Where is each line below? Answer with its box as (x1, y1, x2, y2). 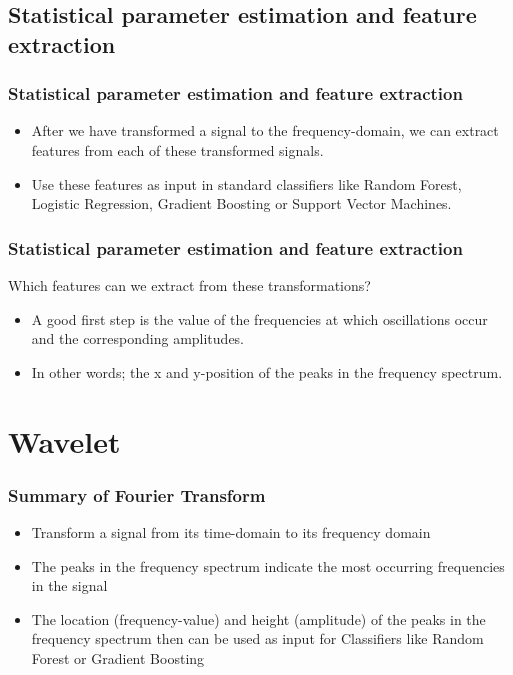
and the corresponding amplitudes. (31, 328, 245, 349)
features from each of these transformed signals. (31, 139, 324, 160)
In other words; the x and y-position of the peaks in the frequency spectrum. (31, 361, 503, 382)
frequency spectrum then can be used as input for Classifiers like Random (31, 628, 484, 649)
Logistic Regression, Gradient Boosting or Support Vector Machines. (31, 193, 452, 214)
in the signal (31, 575, 108, 596)
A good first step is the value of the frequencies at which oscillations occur (31, 308, 488, 329)
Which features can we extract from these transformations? (8, 274, 371, 295)
